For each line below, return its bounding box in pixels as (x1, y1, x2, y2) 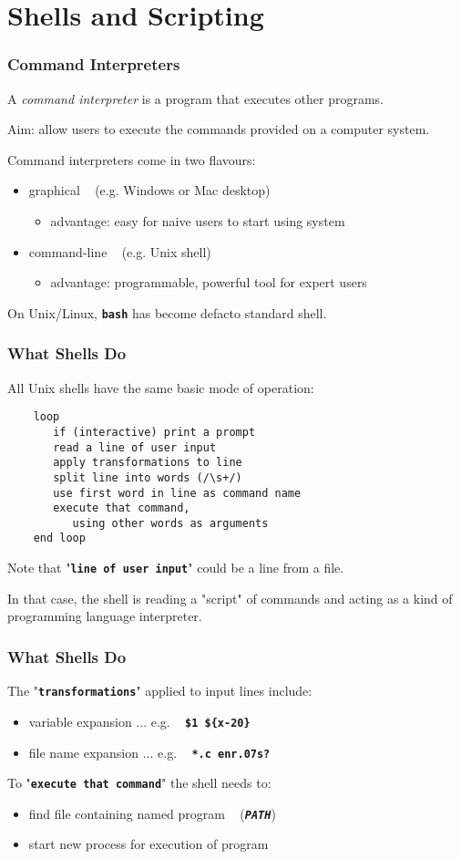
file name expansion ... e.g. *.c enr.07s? (28, 742, 271, 761)
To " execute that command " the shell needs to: (7, 773, 271, 792)
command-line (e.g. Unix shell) (28, 242, 211, 261)
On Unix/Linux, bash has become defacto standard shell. (7, 303, 327, 322)
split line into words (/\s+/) (53, 471, 242, 484)
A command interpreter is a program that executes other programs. (7, 88, 384, 108)
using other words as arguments (72, 516, 269, 530)
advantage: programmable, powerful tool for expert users (50, 273, 367, 292)
